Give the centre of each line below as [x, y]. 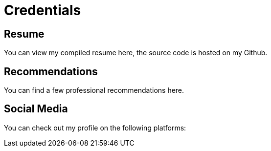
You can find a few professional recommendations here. [94, 90]
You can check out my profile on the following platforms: [95, 128]
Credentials [43, 10]
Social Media [36, 109]
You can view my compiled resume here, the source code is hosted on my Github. [136, 53]
